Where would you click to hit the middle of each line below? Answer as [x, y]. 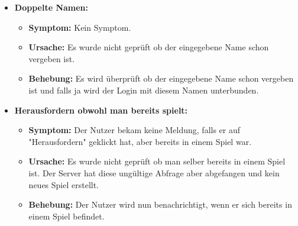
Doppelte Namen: [51, 7]
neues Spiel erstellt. [64, 184]
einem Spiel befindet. [67, 216]
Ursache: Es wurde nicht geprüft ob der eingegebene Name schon [149, 47]
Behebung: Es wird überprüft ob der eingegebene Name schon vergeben [161, 78]
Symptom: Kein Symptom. [80, 27]
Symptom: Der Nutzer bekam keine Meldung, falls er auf [135, 130]
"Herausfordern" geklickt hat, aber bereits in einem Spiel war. [140, 141]
